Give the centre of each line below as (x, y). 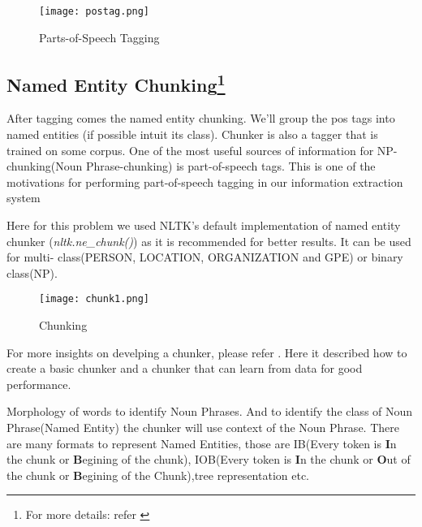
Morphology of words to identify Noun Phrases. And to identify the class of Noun (210, 411)
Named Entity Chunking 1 (116, 82)
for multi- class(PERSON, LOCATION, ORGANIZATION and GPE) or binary (205, 257)
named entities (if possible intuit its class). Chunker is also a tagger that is (192, 134)
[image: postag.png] (95, 11)
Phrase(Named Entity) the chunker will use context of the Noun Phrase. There (203, 428)
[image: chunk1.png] (95, 299)
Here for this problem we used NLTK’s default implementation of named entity (204, 225)
